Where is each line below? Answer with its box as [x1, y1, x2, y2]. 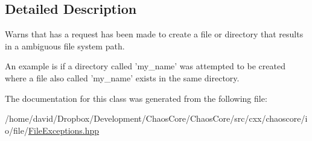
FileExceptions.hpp [28, 124, 100, 136]
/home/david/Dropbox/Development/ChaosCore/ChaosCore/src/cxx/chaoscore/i [5, 112, 308, 125]
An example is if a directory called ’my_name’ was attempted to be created [5, 60, 285, 72]
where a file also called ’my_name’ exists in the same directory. [5, 71, 240, 84]
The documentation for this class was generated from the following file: [5, 92, 267, 104]
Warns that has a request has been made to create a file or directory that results [5, 28, 304, 40]
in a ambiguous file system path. [5, 39, 125, 52]
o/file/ [5, 124, 28, 136]
